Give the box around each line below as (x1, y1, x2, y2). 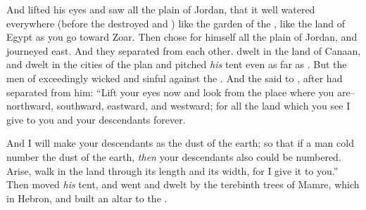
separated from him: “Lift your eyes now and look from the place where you (6, 84, 334, 99)
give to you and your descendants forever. (6, 112, 186, 126)
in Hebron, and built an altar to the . (6, 190, 168, 205)
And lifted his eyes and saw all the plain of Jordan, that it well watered (6, 2, 315, 16)
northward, (6, 98, 53, 113)
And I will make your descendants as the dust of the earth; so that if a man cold (6, 136, 354, 150)
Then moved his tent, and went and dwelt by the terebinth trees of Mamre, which (6, 177, 360, 192)
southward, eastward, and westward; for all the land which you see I (56, 98, 351, 113)
